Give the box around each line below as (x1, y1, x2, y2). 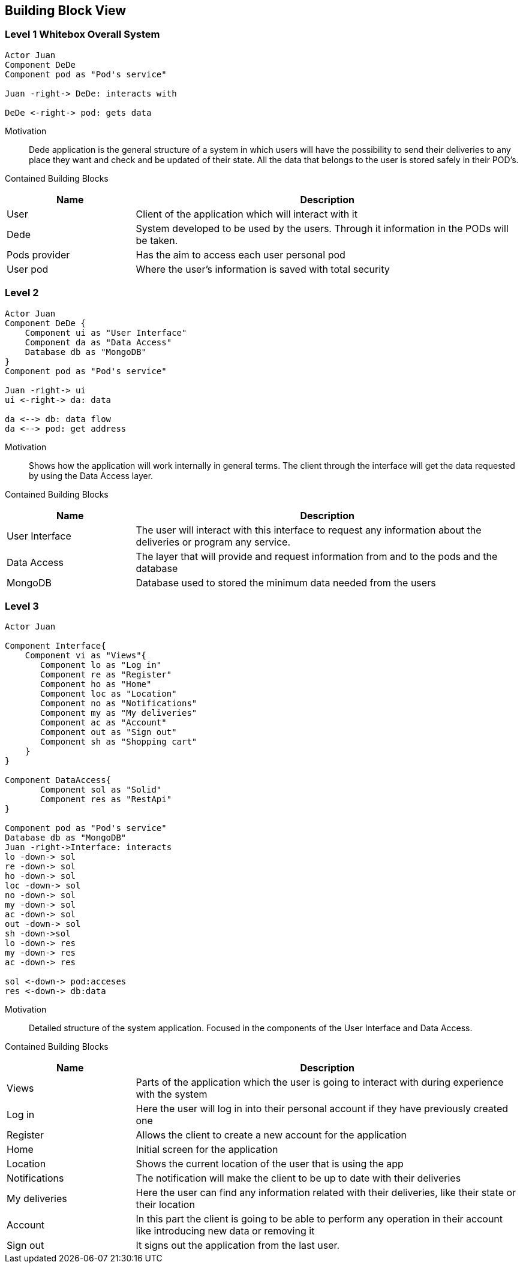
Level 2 (5, 287, 39, 299)
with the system (136, 1088, 208, 1101)
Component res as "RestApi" (40, 794, 172, 805)
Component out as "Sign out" (40, 727, 177, 737)
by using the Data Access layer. (29, 470, 154, 481)
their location (136, 1198, 195, 1211)
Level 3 (5, 600, 39, 612)
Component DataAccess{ (5, 775, 112, 785)
